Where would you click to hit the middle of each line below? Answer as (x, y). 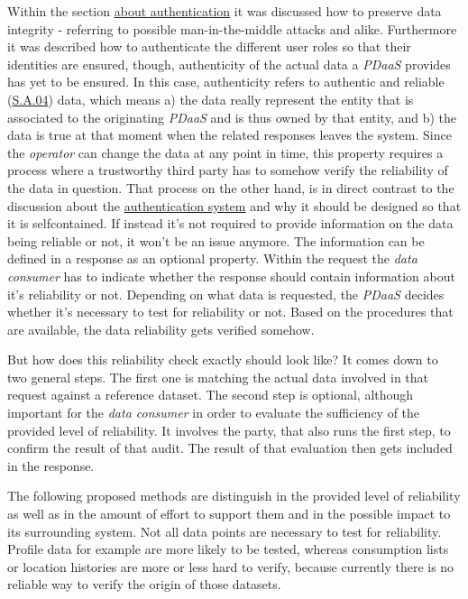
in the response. (51, 465)
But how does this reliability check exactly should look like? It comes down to (223, 359)
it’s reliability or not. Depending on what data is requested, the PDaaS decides (226, 294)
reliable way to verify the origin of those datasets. (144, 584)
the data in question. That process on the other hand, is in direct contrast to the (231, 187)
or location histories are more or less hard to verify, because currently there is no (231, 566)
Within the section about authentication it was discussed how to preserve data (225, 11)
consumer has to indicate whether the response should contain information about (231, 276)
